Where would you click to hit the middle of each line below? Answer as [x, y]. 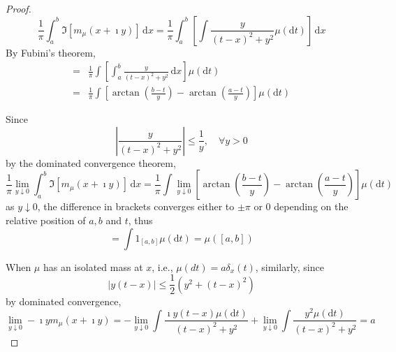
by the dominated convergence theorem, [91, 162]
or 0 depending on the [301, 206]
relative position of [46, 220]
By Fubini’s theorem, [51, 52]
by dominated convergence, [64, 301]
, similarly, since [289, 266]
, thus [140, 220]
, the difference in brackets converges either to [136, 206]
